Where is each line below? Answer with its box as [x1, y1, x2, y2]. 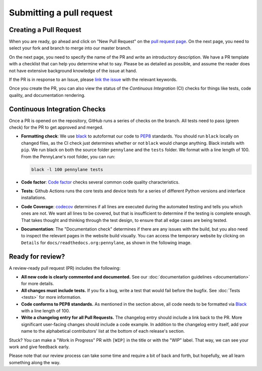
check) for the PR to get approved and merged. [9, 124, 104, 130]
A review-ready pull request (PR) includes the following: [9, 265, 121, 271]
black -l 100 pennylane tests [31, 167, 103, 172]
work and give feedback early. [9, 344, 70, 350]
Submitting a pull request [9, 7, 113, 18]
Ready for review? [9, 252, 65, 261]
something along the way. [9, 359, 61, 365]
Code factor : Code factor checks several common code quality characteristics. [21, 179, 180, 185]
